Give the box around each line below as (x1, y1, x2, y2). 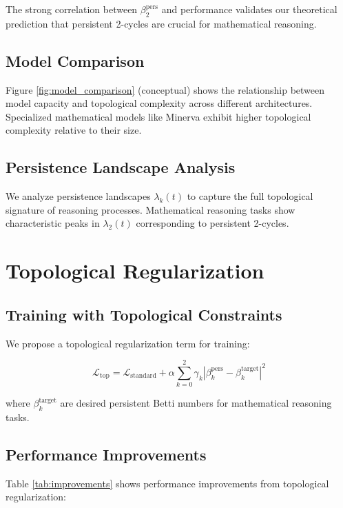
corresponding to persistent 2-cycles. (136, 216, 289, 230)
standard (130, 372, 156, 380)
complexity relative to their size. (6, 123, 142, 137)
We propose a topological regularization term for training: (6, 336, 250, 350)
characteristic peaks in (6, 216, 100, 230)
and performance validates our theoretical (161, 2, 337, 16)
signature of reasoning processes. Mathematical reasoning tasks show (6, 202, 295, 216)
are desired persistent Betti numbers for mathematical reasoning (60, 396, 332, 410)
